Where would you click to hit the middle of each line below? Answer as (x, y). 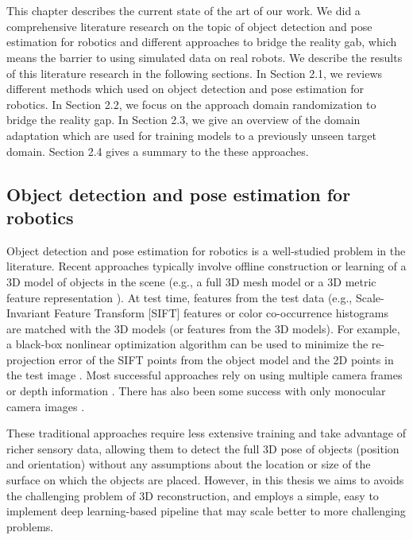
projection (31, 359)
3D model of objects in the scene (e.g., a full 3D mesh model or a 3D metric (191, 281)
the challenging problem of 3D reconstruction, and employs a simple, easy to (193, 495)
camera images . (46, 406)
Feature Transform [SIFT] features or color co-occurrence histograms (221, 313)
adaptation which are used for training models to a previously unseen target (192, 135)
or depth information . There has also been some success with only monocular (196, 391)
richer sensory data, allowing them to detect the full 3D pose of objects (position (203, 448)
